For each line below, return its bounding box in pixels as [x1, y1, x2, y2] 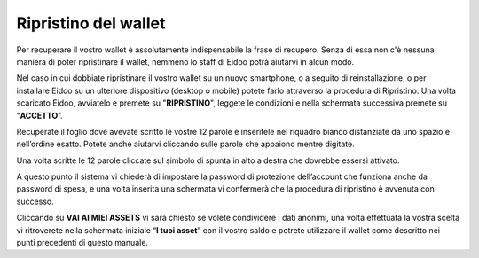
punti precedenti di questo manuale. [16, 238, 149, 248]
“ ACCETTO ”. [16, 110, 64, 121]
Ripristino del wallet [16, 13, 166, 33]
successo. [16, 196, 55, 207]
